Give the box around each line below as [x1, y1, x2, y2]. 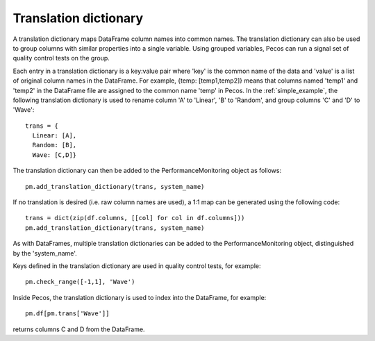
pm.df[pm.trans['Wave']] [25, 310, 110, 317]
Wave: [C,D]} [32, 151, 77, 159]
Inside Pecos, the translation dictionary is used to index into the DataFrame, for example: [12, 293, 267, 301]
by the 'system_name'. [12, 249, 78, 257]
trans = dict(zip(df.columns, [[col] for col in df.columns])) [25, 214, 245, 222]
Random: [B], [32, 141, 77, 149]
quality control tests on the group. [12, 54, 110, 63]
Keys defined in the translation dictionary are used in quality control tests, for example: [12, 261, 261, 270]
